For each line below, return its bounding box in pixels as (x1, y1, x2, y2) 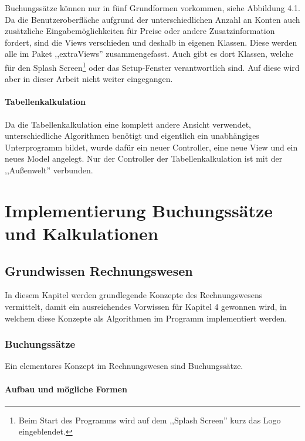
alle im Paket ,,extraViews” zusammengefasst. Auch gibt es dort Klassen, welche (5, 47, 294, 60)
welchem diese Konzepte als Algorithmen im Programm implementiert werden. (5, 312, 287, 324)
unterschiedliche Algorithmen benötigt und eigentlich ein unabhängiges (5, 129, 259, 142)
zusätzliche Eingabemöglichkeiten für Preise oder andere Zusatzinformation (5, 25, 275, 37)
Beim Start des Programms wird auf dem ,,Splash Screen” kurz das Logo (18, 413, 281, 426)
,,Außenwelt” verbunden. (5, 163, 93, 176)
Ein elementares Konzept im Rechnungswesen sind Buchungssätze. (5, 360, 243, 372)
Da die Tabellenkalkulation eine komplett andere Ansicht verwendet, (5, 118, 251, 130)
